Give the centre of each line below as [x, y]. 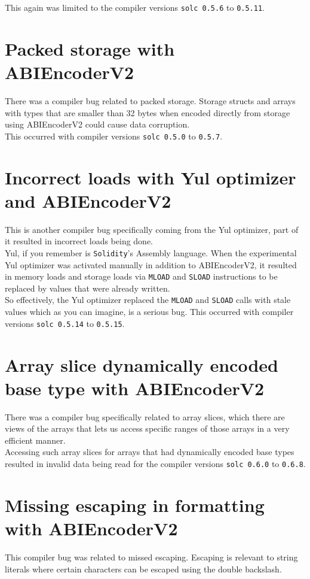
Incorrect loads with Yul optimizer [151, 177]
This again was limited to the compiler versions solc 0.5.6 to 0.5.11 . [135, 7]
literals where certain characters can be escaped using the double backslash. [143, 569]
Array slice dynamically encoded [142, 364]
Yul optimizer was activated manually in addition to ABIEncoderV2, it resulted [151, 264]
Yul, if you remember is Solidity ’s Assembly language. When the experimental [151, 252]
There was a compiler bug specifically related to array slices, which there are [145, 416]
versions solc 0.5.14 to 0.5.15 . [65, 323]
